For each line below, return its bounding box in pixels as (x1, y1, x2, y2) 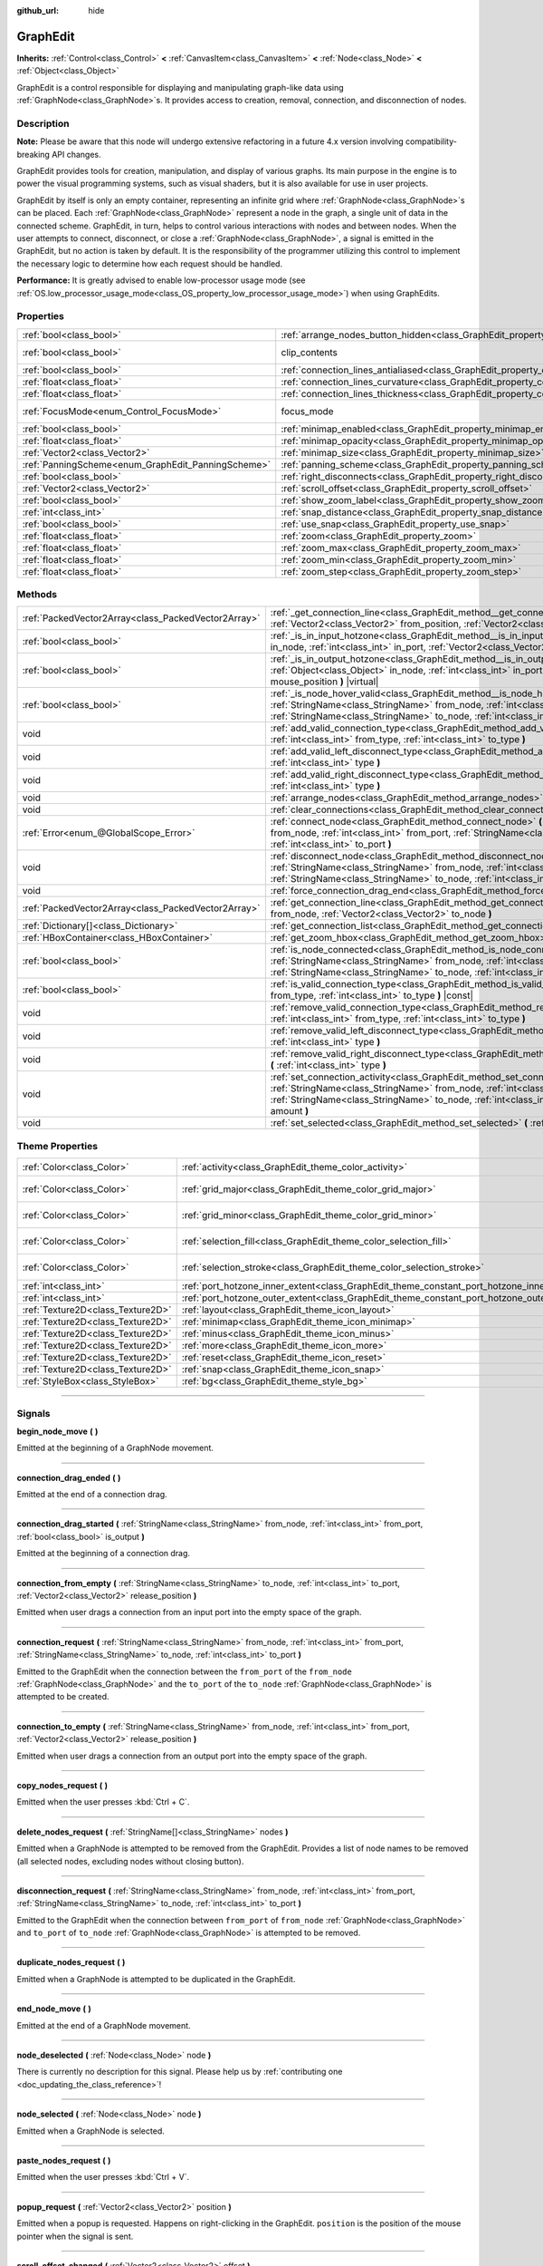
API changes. (51, 149, 101, 160)
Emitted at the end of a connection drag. (16, 1489, 167, 1500)
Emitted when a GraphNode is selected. (16, 2126, 165, 2136)
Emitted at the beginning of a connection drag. (16, 1548, 190, 1559)
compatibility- (405, 136, 457, 147)
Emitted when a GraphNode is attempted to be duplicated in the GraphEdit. (16, 1973, 296, 1984)
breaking (16, 149, 50, 160)
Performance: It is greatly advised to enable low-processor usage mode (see (16, 275, 306, 286)
